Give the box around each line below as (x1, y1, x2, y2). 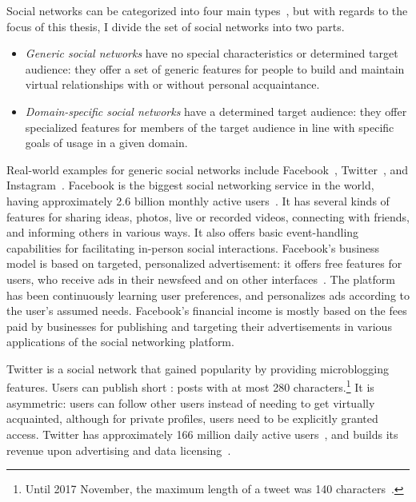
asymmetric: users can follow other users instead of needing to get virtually (6, 394, 375, 411)
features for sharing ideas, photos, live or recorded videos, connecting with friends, (6, 208, 410, 225)
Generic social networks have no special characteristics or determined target (25, 45, 398, 62)
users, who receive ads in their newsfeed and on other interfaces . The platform (6, 270, 395, 287)
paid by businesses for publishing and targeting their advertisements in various (6, 317, 392, 334)
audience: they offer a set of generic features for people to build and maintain (25, 60, 405, 77)
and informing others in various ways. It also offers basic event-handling (6, 224, 359, 241)
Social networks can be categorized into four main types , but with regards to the (6, 2, 408, 18)
